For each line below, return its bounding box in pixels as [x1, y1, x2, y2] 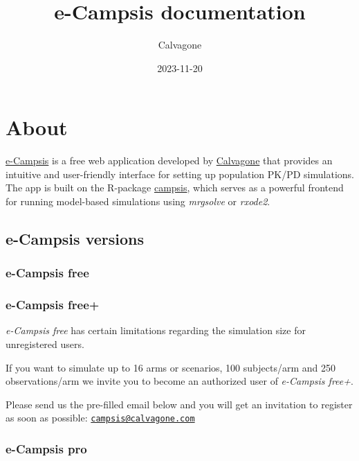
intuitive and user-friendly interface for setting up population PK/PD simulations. [6, 166, 354, 181]
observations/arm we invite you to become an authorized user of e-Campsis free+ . [6, 374, 353, 388]
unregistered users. [6, 337, 84, 351]
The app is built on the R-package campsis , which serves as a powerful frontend [6, 180, 344, 195]
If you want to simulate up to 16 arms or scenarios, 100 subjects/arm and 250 [6, 360, 335, 374]
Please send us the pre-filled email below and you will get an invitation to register [6, 397, 353, 411]
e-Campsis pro [6, 440, 87, 458]
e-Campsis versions [6, 228, 145, 250]
